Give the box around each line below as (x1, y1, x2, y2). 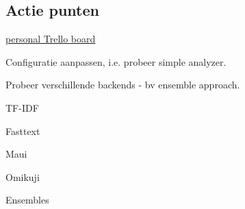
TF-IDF (5, 100, 39, 114)
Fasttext (5, 123, 40, 138)
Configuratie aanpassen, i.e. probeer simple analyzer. (5, 54, 227, 69)
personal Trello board (5, 32, 96, 46)
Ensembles (5, 193, 49, 207)
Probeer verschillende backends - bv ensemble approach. (5, 77, 240, 92)
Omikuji (5, 169, 40, 184)
